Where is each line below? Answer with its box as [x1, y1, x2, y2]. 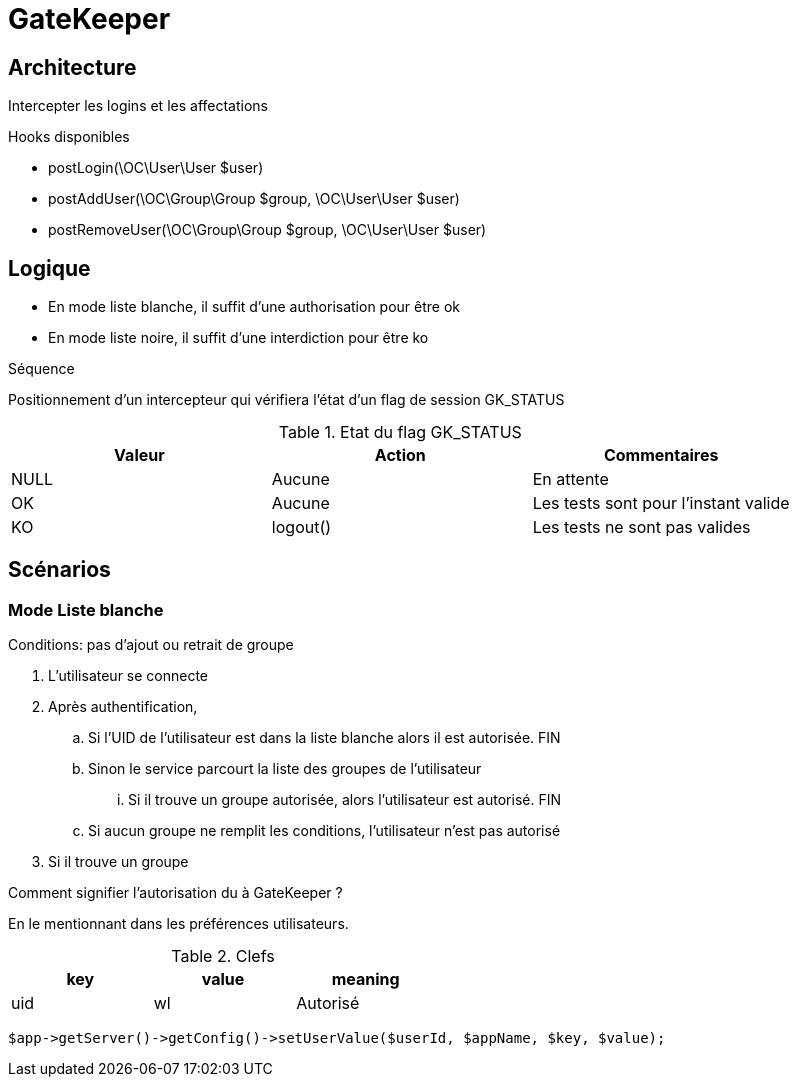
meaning [331, 969, 400, 990]
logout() [271, 517, 332, 538]
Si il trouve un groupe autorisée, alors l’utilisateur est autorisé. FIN [128, 791, 561, 809]
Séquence [8, 360, 75, 378]
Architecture [8, 54, 137, 80]
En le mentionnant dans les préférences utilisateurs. [8, 915, 349, 933]
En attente [532, 469, 609, 490]
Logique [8, 255, 91, 281]
